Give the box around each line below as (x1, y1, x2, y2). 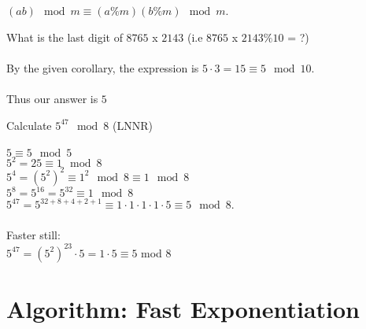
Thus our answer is (6, 90, 98, 106)
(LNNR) (112, 116, 153, 133)
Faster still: (6, 227, 61, 243)
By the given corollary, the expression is (6, 59, 199, 76)
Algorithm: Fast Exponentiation (6, 292, 360, 324)
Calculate (6, 116, 52, 133)
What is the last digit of (6, 28, 123, 45)
